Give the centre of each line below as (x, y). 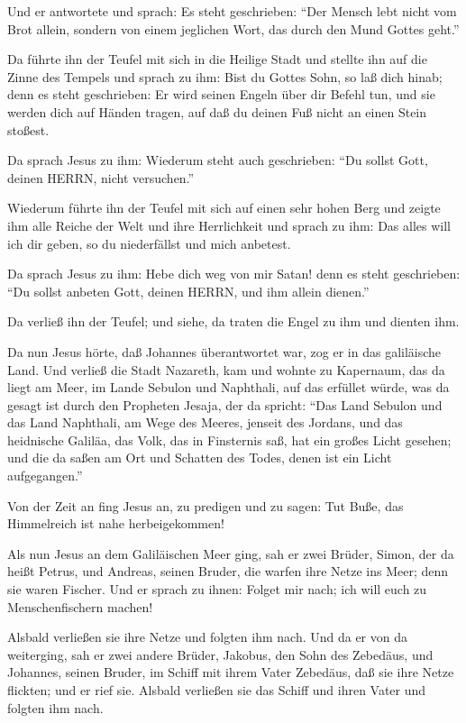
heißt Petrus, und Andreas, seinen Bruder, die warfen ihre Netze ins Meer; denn (228, 571)
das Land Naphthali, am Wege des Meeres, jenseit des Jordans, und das (205, 422)
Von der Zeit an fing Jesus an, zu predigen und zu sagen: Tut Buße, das (206, 505)
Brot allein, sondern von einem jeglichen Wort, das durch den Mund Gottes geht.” (233, 28)
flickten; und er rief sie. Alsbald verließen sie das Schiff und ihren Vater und (217, 690)
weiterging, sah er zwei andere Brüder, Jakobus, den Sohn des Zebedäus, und (220, 654)
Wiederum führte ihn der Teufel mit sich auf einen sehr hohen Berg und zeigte (224, 208)
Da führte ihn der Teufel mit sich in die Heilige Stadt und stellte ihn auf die (217, 59)
